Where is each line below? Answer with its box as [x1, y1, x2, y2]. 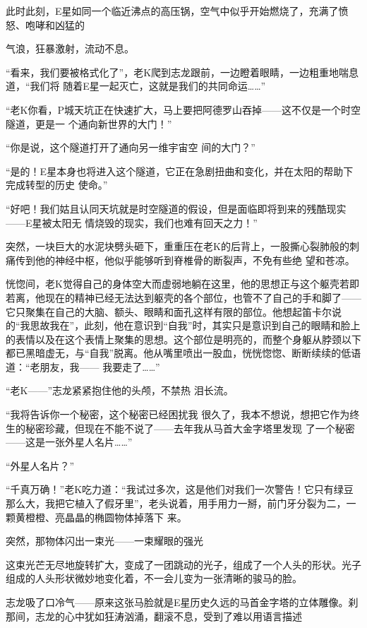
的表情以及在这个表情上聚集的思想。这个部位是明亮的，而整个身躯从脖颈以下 [6, 331, 361, 346]
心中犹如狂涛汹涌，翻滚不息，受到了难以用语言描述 [64, 608, 302, 623]
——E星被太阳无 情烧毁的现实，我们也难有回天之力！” [6, 215, 258, 230]
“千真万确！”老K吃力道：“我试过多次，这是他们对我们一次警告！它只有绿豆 [6, 482, 354, 497]
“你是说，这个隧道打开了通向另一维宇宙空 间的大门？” [6, 140, 255, 155]
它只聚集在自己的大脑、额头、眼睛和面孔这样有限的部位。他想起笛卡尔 [6, 304, 332, 319]
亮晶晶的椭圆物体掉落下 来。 [54, 509, 187, 524]
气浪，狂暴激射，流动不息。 [6, 41, 134, 56]
